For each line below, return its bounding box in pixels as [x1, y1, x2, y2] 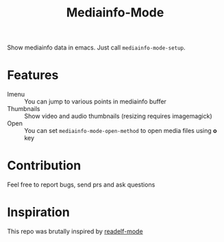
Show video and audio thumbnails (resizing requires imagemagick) [24, 112, 212, 121]
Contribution [7, 158, 82, 173]
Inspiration [7, 204, 70, 220]
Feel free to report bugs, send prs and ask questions [7, 180, 155, 189]
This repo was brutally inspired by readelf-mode [7, 228, 143, 235]
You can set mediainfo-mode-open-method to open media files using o [24, 127, 217, 135]
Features [7, 67, 59, 83]
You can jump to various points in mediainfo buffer [24, 97, 166, 106]
